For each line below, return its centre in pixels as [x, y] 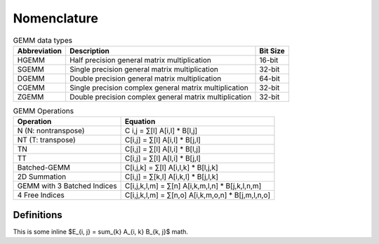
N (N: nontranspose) [51, 131]
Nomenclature [55, 18]
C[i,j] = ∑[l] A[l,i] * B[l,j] [162, 149]
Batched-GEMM [44, 168]
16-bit [269, 60]
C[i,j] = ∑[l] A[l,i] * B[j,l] [163, 158]
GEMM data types [43, 40]
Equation [140, 121]
